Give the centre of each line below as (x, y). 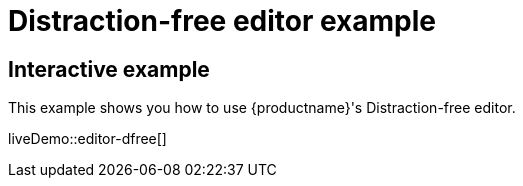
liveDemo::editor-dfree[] (87, 139)
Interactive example (109, 69)
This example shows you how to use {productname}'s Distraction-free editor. (262, 108)
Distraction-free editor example (222, 21)
